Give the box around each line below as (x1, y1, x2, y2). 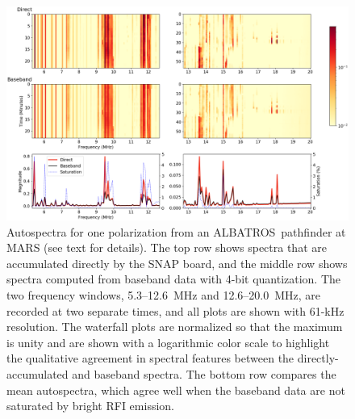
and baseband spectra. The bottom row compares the (72, 365, 336, 382)
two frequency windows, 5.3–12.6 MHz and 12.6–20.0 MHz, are (6, 286, 321, 303)
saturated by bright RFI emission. (6, 397, 174, 414)
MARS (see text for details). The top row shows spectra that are (6, 239, 327, 256)
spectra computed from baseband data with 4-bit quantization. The (6, 270, 341, 287)
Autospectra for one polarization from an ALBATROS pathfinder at (6, 223, 346, 240)
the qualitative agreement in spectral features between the (6, 350, 294, 367)
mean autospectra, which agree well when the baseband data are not (6, 381, 345, 398)
